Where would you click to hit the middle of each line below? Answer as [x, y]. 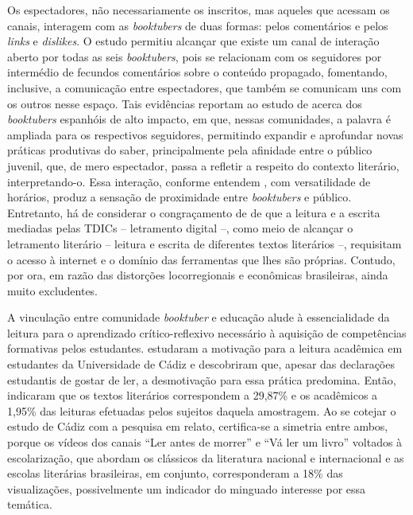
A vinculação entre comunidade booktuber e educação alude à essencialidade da [199, 317]
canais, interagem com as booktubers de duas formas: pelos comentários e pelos [198, 25]
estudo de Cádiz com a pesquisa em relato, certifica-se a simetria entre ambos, [198, 426]
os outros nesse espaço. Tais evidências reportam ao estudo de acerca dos [185, 103]
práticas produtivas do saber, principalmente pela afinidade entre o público [190, 150]
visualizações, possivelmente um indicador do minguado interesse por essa [187, 488]
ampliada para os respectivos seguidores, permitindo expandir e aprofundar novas [205, 134]
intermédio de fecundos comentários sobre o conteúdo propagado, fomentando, [197, 72]
